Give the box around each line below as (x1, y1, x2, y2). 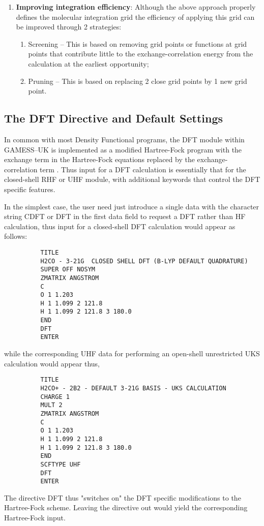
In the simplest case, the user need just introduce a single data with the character (4, 201, 259, 211)
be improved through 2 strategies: (16, 21, 122, 32)
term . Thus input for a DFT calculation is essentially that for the (40, 164, 246, 174)
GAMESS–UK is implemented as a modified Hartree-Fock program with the (4, 144, 242, 154)
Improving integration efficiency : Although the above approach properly (16, 2, 256, 12)
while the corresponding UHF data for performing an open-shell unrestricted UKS (4, 348, 260, 359)
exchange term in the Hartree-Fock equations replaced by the (4, 154, 195, 165)
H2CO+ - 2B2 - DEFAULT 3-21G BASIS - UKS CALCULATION (40, 384, 226, 392)
